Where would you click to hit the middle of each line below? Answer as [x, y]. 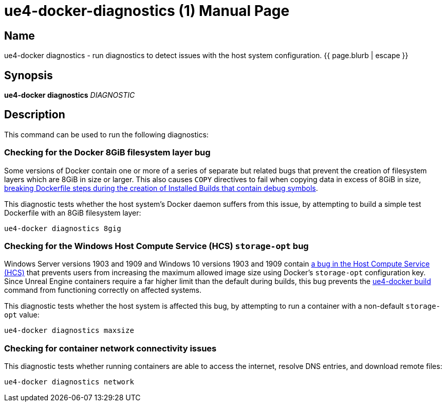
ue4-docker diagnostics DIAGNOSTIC [70, 95]
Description [35, 115]
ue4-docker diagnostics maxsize [69, 331]
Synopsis [29, 75]
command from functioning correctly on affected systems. [103, 290]
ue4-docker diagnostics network [69, 382]
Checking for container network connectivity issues [110, 348]
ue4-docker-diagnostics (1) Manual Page [147, 11]
